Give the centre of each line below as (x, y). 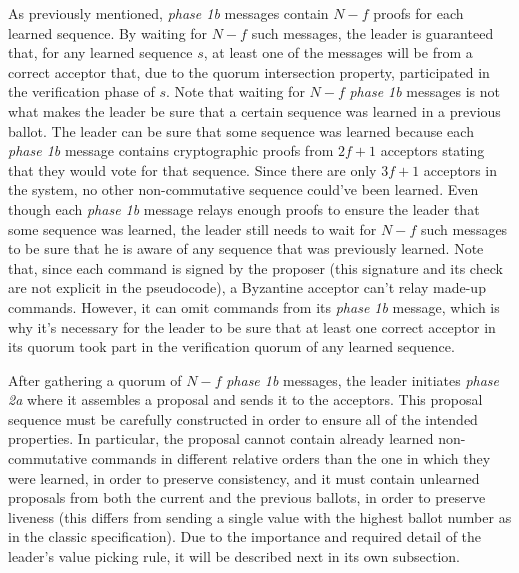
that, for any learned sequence (100, 52)
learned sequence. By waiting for (108, 32)
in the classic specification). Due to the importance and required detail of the (245, 536)
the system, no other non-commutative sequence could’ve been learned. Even (243, 189)
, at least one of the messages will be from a (338, 52)
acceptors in (460, 169)
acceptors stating (432, 150)
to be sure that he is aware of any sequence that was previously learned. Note (246, 248)
